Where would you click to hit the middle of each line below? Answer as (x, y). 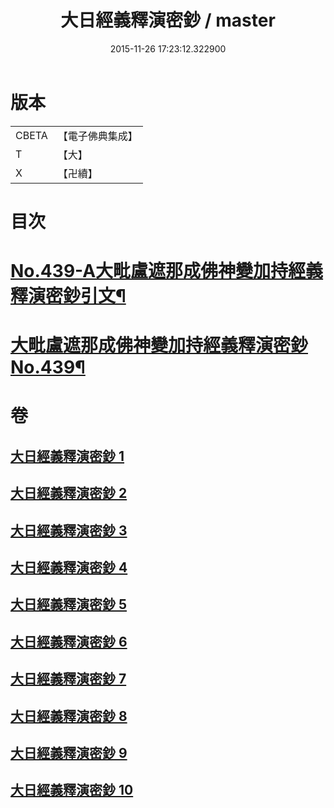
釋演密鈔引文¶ (68, 296)
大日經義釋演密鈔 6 (69, 641)
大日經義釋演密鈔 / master (168, 20)
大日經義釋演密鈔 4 (69, 567)
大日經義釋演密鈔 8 (69, 716)
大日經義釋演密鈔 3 (69, 530)
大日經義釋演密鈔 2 (69, 493)
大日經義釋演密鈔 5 (69, 604)
